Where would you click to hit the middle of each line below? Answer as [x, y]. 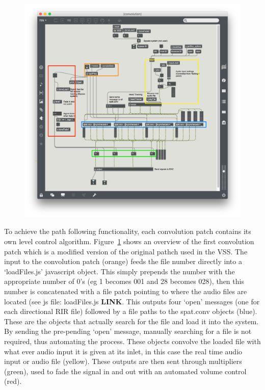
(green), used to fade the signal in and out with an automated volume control [125, 371]
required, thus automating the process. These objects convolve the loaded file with [132, 341]
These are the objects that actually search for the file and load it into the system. [131, 321]
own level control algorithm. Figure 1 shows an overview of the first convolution [129, 241]
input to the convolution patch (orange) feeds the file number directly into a [123, 261]
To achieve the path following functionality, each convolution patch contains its [128, 231]
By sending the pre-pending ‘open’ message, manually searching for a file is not [128, 331]
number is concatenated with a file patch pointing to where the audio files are [126, 291]
